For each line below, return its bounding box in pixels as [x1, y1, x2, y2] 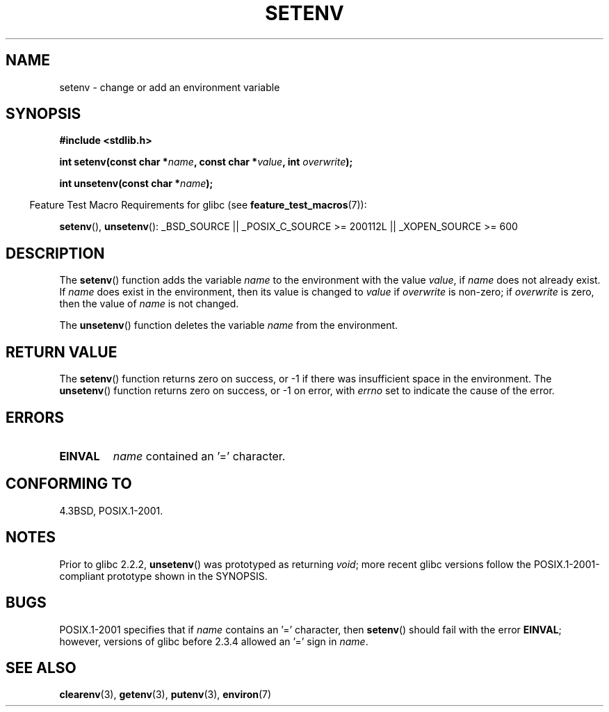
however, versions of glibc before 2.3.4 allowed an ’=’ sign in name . [59, 635, 368, 647]
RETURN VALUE [6, 343, 117, 361]
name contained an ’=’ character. [113, 448, 286, 463]
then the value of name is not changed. [59, 298, 239, 310]
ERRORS [6, 408, 65, 426]
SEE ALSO [6, 658, 76, 677]
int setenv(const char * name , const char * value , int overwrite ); [59, 156, 353, 168]
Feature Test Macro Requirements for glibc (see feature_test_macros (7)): [29, 199, 367, 211]
